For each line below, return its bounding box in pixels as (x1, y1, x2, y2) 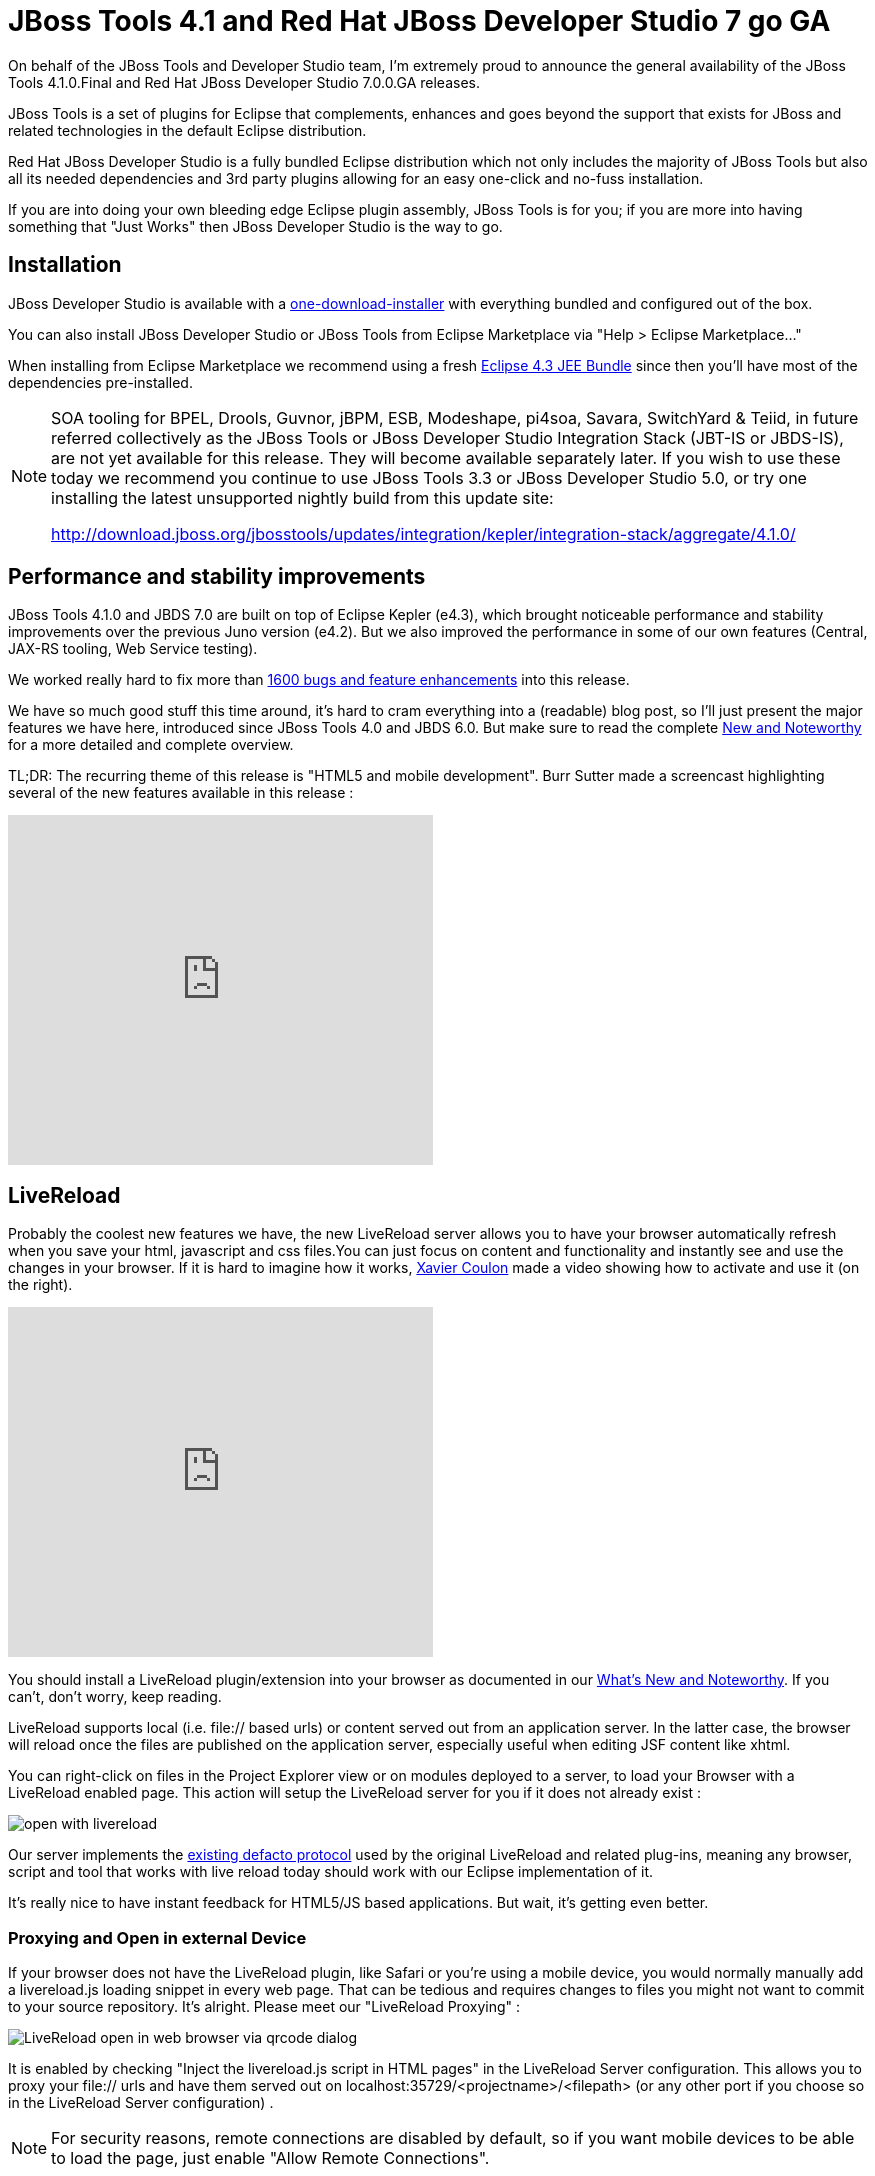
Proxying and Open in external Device (8, 1927, 307, 1948)
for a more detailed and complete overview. (8, 736, 294, 754)
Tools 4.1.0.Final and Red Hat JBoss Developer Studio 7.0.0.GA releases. (8, 73, 480, 91)
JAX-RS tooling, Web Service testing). (8, 640, 258, 658)
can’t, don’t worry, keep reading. (8, 1688, 222, 1706)
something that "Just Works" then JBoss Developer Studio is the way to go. (8, 217, 503, 235)
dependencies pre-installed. (8, 373, 193, 391)
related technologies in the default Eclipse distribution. (8, 121, 367, 139)
